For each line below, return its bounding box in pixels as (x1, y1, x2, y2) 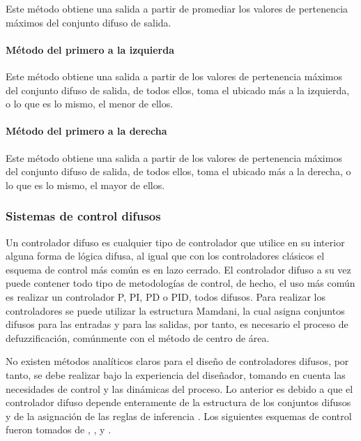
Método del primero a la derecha (6, 124, 167, 138)
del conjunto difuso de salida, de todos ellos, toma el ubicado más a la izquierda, (6, 82, 350, 97)
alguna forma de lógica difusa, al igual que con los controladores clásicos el (6, 248, 325, 263)
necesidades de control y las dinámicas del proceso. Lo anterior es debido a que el (6, 381, 353, 396)
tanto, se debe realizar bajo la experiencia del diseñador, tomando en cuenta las (6, 367, 346, 382)
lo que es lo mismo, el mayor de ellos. (6, 177, 165, 192)
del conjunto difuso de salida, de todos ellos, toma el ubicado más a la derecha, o (6, 164, 351, 179)
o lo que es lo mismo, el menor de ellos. (6, 96, 174, 111)
